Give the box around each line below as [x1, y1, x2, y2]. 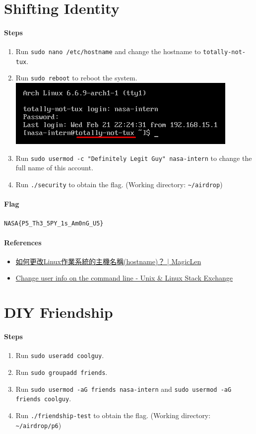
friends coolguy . [15, 393, 71, 404]
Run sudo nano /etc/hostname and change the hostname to [15, 46, 201, 57]
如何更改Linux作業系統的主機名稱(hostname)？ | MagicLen [15, 256, 201, 266]
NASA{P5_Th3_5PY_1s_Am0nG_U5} [4, 220, 104, 227]
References [4, 237, 42, 247]
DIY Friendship [4, 302, 113, 322]
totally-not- [203, 49, 246, 56]
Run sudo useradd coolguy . [15, 350, 104, 361]
